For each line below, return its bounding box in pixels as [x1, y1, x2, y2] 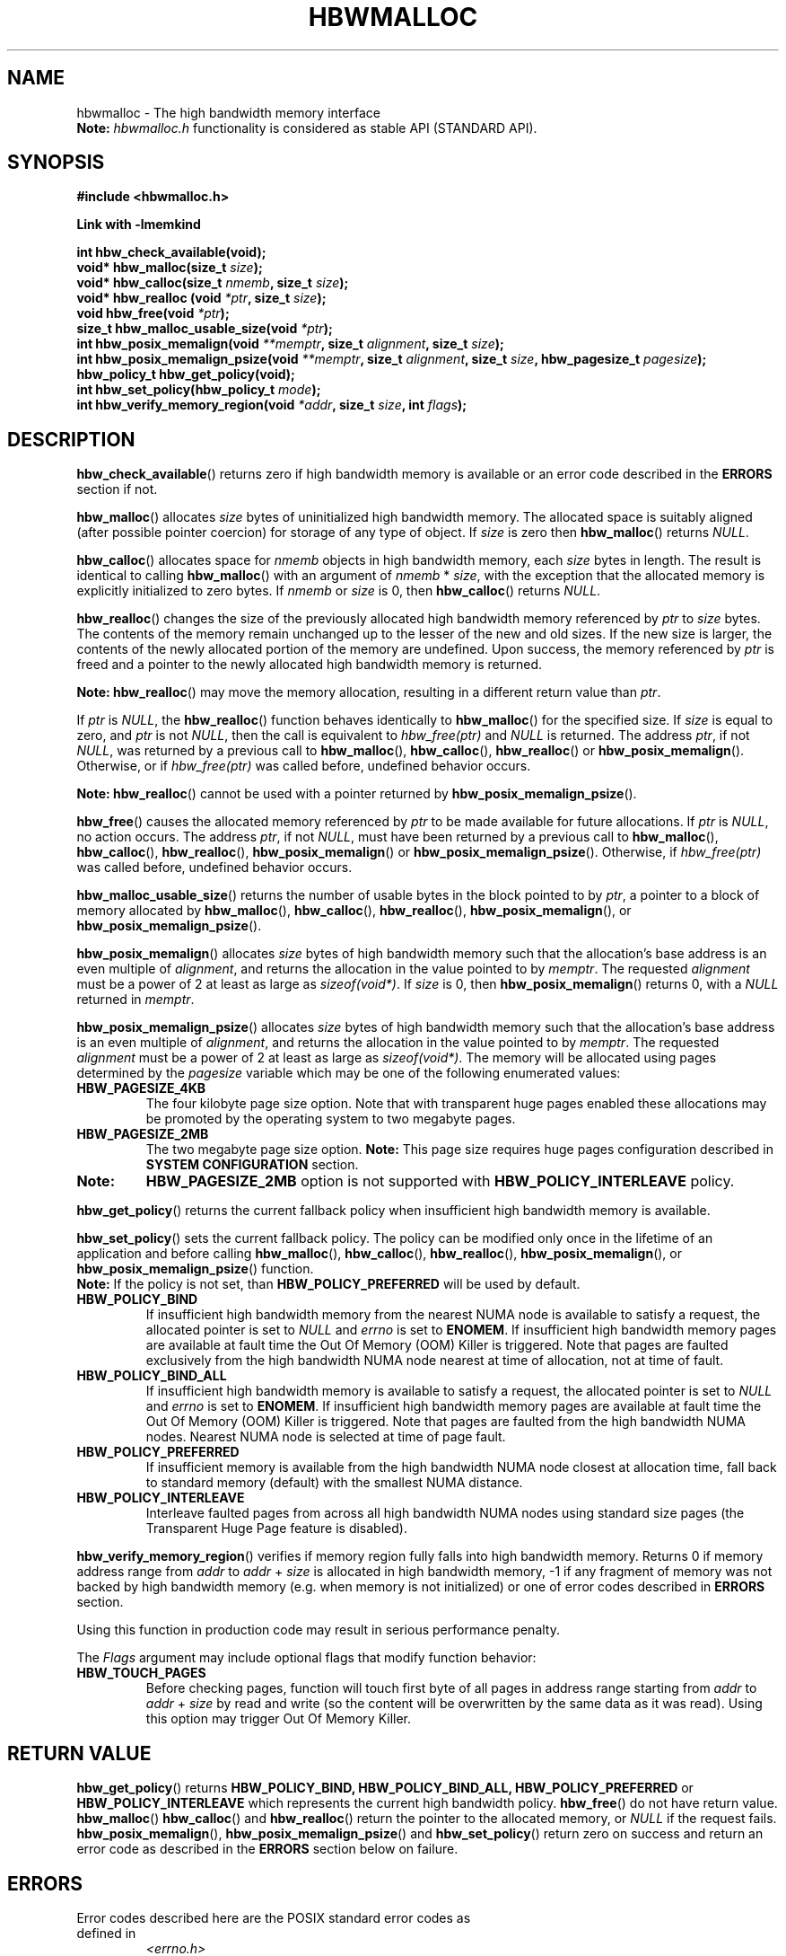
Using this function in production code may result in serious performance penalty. [76, 1622, 560, 1638]
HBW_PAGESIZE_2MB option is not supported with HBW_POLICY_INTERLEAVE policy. [145, 1172, 735, 1191]
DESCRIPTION [7, 427, 135, 451]
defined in [76, 1925, 136, 1941]
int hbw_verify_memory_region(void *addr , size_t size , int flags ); [76, 397, 467, 413]
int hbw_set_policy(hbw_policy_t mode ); [76, 382, 321, 398]
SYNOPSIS [7, 151, 105, 174]
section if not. [76, 481, 158, 498]
